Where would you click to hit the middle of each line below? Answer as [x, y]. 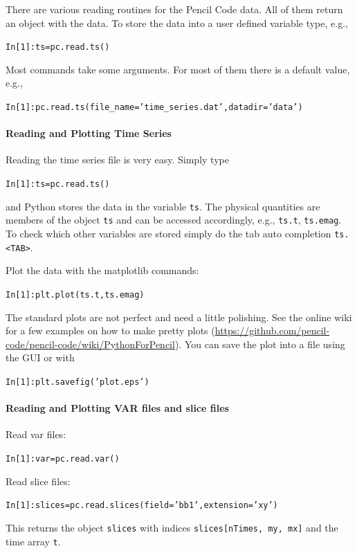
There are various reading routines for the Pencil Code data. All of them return [174, 9]
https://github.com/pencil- [272, 330]
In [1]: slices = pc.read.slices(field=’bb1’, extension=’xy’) [142, 506]
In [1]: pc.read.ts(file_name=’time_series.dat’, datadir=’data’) [154, 108]
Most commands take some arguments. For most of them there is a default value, [178, 69]
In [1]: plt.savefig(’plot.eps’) [77, 382]
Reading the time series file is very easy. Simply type [117, 160]
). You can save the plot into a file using [260, 344]
